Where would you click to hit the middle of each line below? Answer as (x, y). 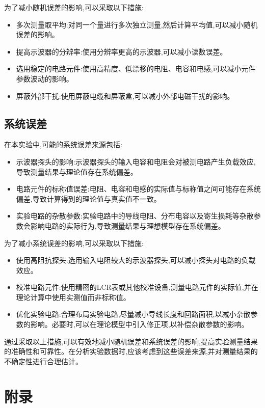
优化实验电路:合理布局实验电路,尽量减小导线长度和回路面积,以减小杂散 (133, 314)
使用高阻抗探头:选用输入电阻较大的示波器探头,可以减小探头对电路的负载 (136, 260)
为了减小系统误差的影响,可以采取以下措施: (74, 243)
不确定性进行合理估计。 (43, 361)
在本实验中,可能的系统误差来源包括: (63, 144)
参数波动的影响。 (45, 78)
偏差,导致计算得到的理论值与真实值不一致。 (88, 198)
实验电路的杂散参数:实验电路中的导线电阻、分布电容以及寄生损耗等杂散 (135, 216)
